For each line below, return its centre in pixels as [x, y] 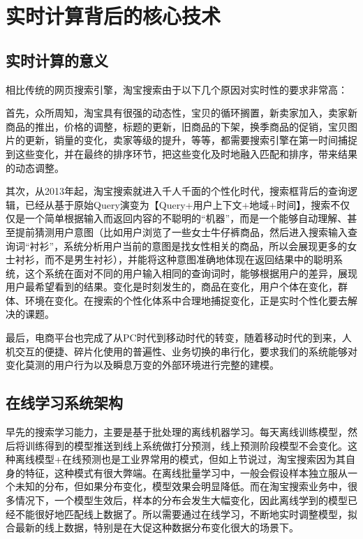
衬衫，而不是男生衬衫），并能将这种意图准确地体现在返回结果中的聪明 [174, 259]
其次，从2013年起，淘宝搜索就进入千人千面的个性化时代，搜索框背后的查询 [177, 191]
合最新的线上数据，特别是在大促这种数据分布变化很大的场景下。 [152, 527]
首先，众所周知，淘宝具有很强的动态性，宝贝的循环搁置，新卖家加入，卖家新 [181, 113]
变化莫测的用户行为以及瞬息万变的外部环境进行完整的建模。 [142, 365]
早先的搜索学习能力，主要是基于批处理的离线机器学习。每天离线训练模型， [177, 432]
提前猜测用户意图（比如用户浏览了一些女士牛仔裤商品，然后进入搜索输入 [181, 231]
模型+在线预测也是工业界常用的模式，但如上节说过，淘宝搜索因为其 [190, 459]
